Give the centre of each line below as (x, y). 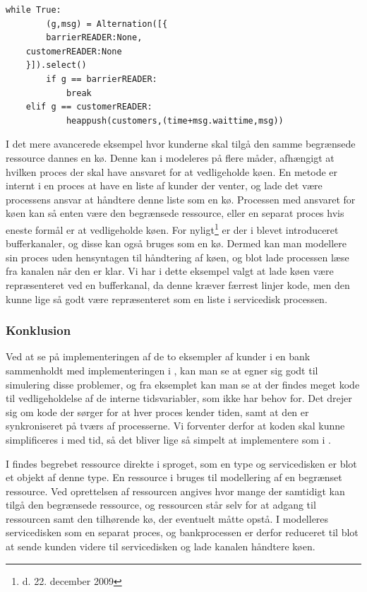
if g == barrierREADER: (102, 79)
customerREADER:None (74, 51)
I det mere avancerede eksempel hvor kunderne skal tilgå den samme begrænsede (181, 144)
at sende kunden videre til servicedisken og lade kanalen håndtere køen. (161, 546)
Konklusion (38, 330)
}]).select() (56, 65)
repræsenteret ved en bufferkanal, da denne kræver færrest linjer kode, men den (178, 284)
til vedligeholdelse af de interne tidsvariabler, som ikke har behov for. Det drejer (179, 398)
